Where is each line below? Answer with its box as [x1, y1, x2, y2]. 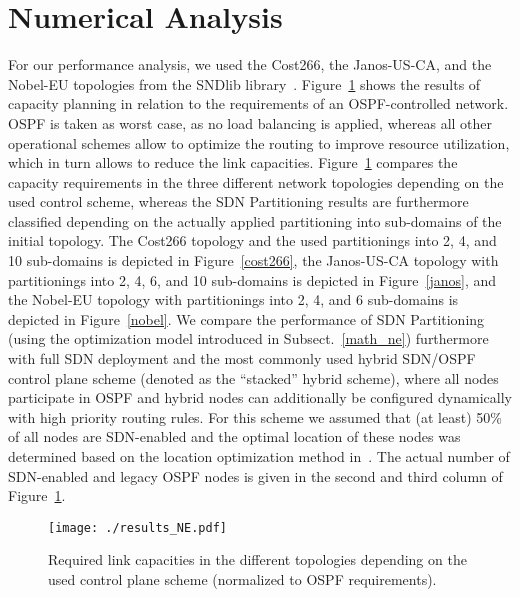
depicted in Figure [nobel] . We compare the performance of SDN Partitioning [8, 308, 485, 329]
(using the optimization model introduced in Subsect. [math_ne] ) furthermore [8, 328, 489, 349]
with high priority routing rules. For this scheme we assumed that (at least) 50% [8, 406, 502, 427]
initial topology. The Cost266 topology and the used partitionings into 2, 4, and [8, 230, 497, 251]
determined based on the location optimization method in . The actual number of [8, 446, 510, 466]
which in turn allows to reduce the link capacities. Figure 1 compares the [8, 152, 458, 173]
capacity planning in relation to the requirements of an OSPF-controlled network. [8, 93, 509, 114]
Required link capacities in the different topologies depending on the [48, 549, 467, 570]
